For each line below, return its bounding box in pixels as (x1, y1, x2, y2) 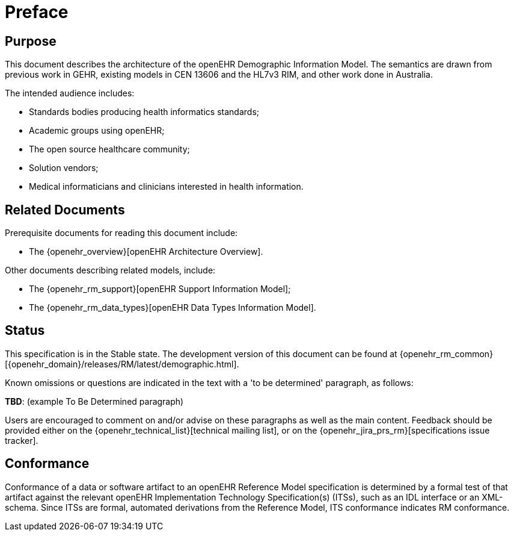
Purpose (5, 33, 57, 49)
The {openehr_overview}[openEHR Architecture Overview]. (29, 246, 263, 257)
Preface (5, 2, 69, 22)
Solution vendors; (29, 163, 99, 173)
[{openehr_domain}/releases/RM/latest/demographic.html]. (5, 358, 239, 369)
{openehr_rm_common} (399, 348, 494, 359)
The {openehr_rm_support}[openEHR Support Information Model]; (29, 284, 291, 294)
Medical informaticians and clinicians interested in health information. (29, 181, 304, 192)
